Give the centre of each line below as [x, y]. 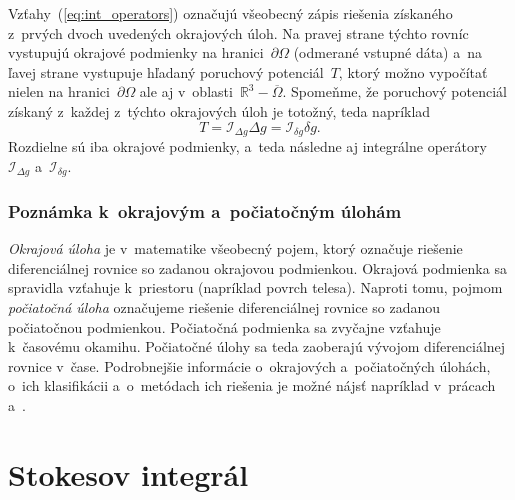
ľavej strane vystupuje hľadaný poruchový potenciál [166, 71]
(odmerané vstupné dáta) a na [388, 52]
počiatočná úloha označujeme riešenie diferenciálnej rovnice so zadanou [224, 307]
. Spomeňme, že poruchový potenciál [394, 91]
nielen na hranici [59, 91]
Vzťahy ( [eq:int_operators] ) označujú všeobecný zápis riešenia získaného [230, 13]
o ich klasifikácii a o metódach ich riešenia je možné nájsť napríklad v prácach [252, 385]
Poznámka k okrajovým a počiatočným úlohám [205, 210]
